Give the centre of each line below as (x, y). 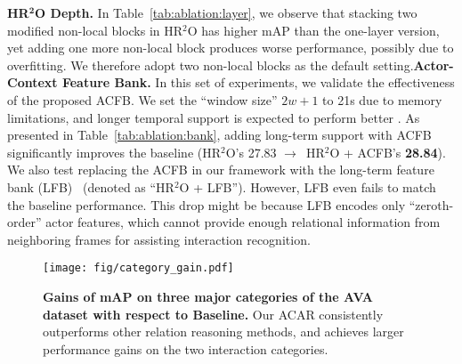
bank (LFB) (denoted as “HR (91, 186)
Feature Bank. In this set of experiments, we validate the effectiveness (258, 82)
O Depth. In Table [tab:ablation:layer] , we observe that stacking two (226, 12)
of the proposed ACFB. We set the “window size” (142, 99)
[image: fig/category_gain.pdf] (138, 268)
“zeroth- (431, 204)
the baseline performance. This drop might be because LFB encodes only (207, 204)
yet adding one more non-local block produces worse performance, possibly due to (231, 48)
